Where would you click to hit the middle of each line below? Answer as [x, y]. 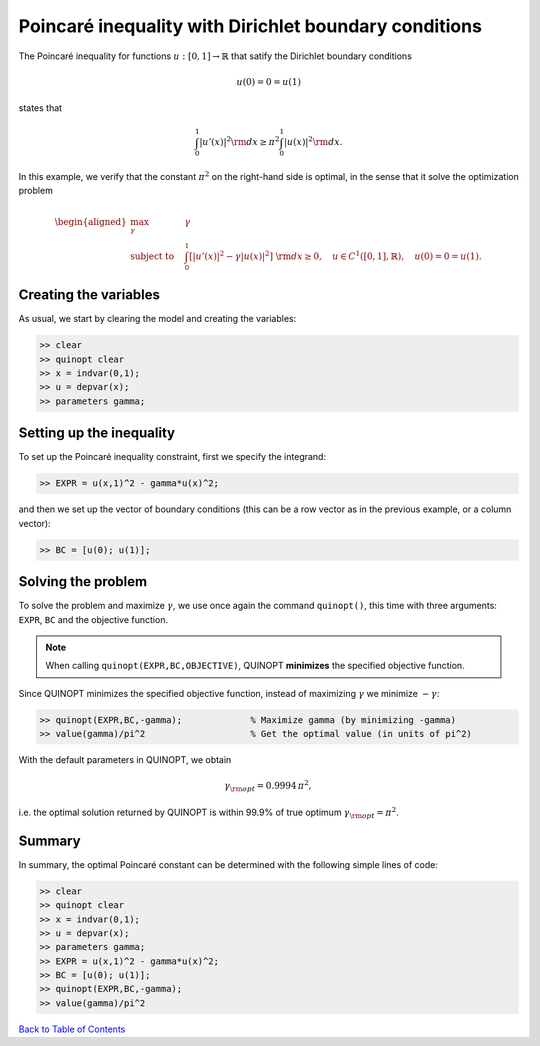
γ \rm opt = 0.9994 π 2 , [267, 786]
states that [40, 108]
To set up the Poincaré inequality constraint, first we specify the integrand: [172, 457]
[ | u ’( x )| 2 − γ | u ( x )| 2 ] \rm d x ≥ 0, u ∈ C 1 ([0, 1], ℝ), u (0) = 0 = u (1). [335, 255]
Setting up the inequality [96, 433]
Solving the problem [83, 581]
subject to [152, 256]
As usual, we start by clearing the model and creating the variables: [157, 319]
